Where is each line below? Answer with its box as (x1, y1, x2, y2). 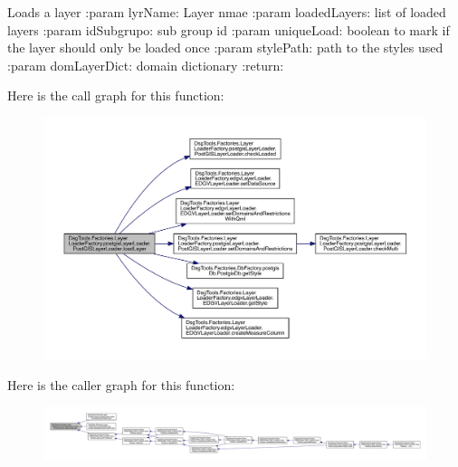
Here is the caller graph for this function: (7, 375, 235, 394)
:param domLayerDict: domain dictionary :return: (7, 55, 284, 74)
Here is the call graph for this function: (7, 86, 224, 105)
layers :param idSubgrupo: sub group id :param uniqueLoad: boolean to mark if (7, 20, 450, 39)
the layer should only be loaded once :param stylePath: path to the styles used (7, 38, 444, 57)
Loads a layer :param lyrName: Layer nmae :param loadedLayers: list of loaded (7, 3, 446, 21)
